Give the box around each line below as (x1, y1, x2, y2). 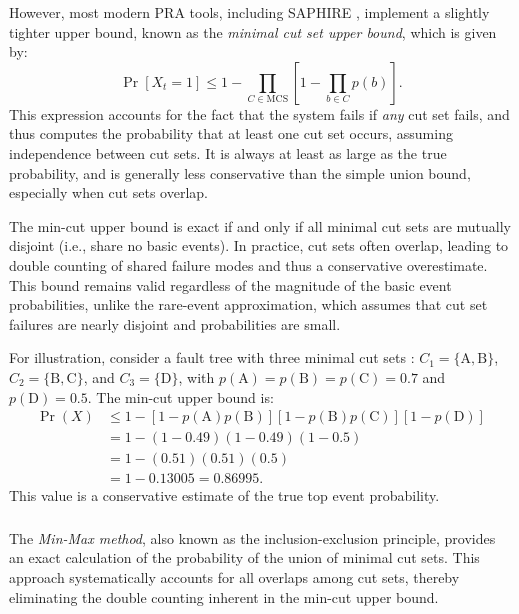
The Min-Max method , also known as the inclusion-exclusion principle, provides (9, 527, 496, 548)
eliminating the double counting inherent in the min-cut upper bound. (9, 586, 439, 607)
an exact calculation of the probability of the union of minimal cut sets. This (9, 547, 480, 568)
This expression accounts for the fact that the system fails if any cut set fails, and (9, 103, 510, 124)
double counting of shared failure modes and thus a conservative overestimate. (9, 254, 488, 275)
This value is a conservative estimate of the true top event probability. (9, 485, 440, 506)
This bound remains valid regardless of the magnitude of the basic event (9, 274, 452, 295)
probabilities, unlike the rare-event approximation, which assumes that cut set (9, 294, 488, 315)
